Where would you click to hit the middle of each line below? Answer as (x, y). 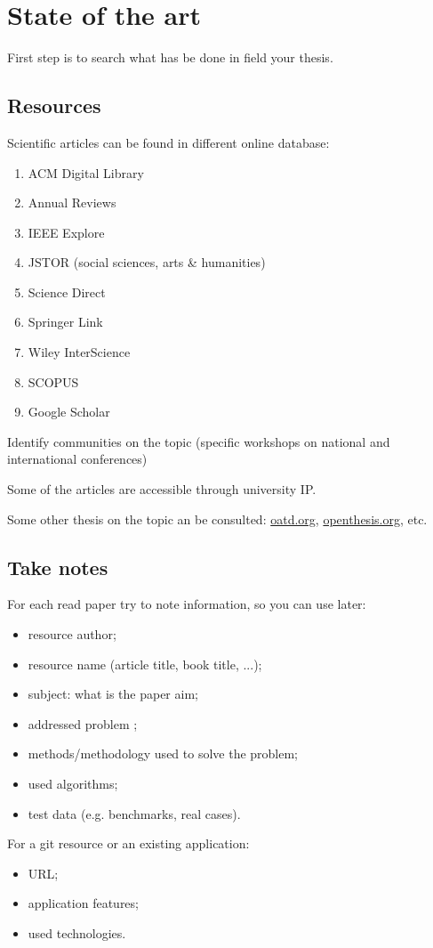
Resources (54, 105)
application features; (83, 903)
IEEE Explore (66, 232)
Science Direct (67, 292)
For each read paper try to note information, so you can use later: (187, 604)
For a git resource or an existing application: (128, 843)
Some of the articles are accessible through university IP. (162, 489)
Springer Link (65, 322)
